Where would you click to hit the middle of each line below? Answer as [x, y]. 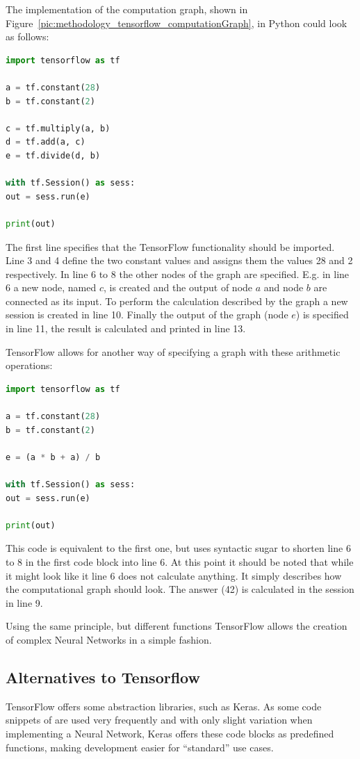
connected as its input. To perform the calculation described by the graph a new [177, 301]
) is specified [322, 315]
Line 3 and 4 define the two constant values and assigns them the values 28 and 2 [179, 260]
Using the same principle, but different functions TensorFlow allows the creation [177, 626]
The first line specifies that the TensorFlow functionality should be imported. [170, 246]
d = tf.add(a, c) [46, 142]
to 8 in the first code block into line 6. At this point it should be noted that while [180, 561]
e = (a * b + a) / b [53, 457]
